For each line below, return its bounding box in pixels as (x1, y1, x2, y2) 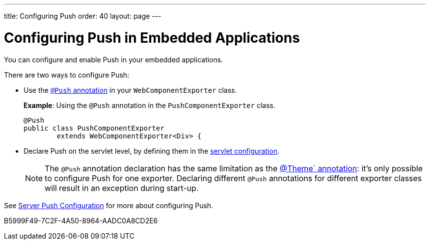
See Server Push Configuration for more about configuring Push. (4, 201, 214, 210)
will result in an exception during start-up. (45, 183, 199, 193)
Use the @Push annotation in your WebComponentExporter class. (24, 85, 237, 94)
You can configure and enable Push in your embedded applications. (4, 55, 223, 64)
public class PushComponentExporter (24, 124, 164, 132)
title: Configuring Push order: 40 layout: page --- (4, 12, 161, 20)
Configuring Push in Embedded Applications (4, 29, 300, 46)
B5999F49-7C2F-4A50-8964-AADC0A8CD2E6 (4, 216, 158, 225)
